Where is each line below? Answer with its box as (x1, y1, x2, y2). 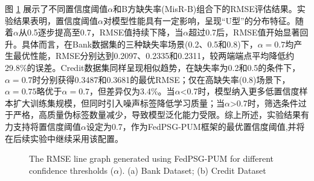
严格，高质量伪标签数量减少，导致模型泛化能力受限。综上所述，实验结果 (13, 108, 301, 121)
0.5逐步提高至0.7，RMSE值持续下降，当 (27, 26, 184, 38)
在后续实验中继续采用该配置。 (5, 132, 123, 144)
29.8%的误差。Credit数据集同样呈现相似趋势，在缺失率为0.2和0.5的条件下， (5, 61, 301, 73)
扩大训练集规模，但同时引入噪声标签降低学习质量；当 (13, 96, 225, 109)
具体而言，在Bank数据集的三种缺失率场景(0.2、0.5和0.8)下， (21, 37, 258, 50)
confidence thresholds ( (29, 164, 114, 176)
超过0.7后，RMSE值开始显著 (188, 26, 300, 38)
